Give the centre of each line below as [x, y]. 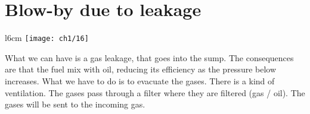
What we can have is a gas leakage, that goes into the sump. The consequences [149, 57]
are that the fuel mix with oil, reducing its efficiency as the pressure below [141, 69]
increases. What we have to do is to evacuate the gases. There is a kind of [140, 80]
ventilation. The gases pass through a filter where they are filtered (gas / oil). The [155, 92]
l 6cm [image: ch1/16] [47, 38]
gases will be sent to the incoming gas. [75, 104]
